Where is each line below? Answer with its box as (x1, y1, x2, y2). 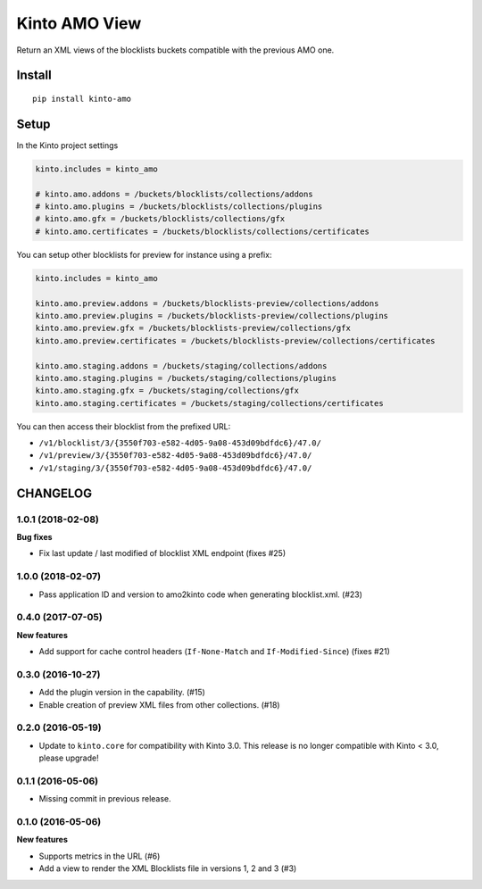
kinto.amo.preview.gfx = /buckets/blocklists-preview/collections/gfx (35, 323, 352, 334)
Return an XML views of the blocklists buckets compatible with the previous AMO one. (16, 45, 335, 55)
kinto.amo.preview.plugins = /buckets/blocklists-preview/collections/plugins (35, 311, 388, 320)
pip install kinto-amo (32, 94, 132, 104)
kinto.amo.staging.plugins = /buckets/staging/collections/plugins (35, 373, 337, 383)
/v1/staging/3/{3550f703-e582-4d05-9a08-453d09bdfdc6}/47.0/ (38, 462, 312, 473)
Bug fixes (16, 531, 53, 542)
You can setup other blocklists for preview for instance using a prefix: (16, 249, 272, 260)
